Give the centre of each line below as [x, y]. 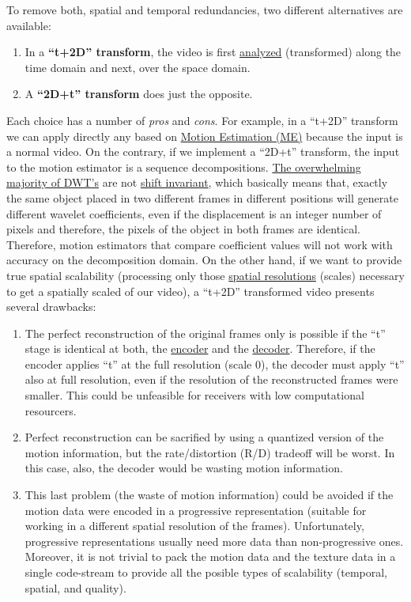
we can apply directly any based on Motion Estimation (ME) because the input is [205, 136]
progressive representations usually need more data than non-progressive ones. [214, 541]
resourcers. [51, 410]
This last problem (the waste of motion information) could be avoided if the [209, 495]
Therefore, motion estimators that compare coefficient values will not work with [200, 244]
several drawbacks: [51, 307]
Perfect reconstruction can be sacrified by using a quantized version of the [204, 437]
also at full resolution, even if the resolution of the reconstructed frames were [211, 379]
